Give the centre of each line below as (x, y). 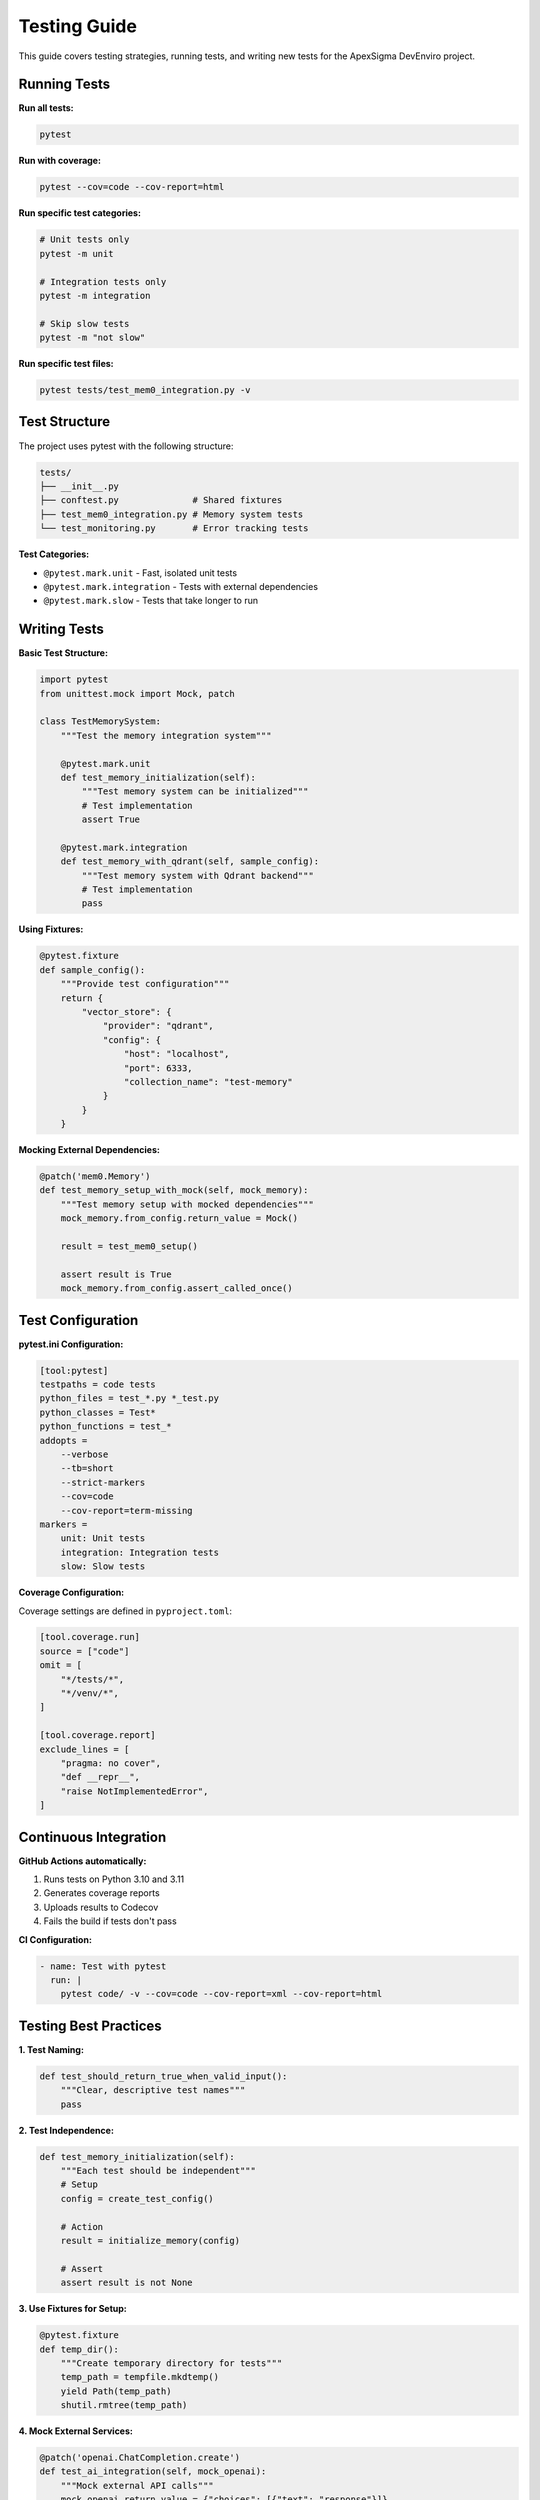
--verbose (84, 1454)
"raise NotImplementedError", (134, 1791)
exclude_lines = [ (84, 1749)
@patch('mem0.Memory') (95, 1176)
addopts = (63, 1440)
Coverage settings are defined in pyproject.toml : (125, 1611)
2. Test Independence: (66, 2130)
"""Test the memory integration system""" (166, 735)
